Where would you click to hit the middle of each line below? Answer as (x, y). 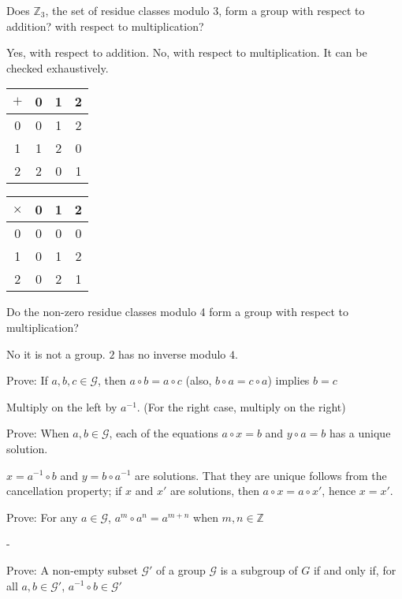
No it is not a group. (56, 353)
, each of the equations (164, 433)
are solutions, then (214, 491)
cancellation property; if (64, 491)
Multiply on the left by (62, 406)
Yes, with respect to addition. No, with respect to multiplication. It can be (187, 52)
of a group (181, 569)
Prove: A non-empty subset (72, 569)
